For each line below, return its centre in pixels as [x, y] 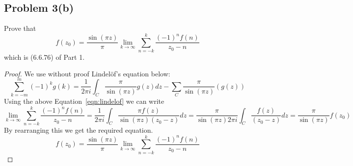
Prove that [20, 28]
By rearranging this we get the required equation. [79, 130]
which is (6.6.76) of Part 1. [44, 57]
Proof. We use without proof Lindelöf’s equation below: [87, 73]
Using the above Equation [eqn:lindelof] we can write [84, 101]
